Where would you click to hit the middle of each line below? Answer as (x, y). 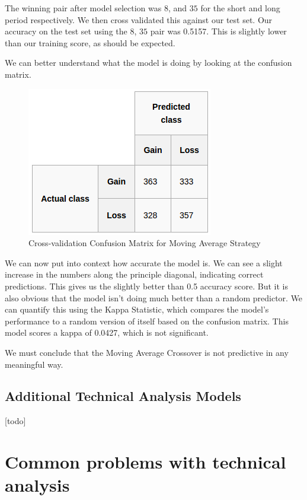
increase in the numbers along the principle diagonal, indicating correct (134, 274)
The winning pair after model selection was (83, 8)
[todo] (15, 421)
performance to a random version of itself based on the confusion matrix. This (147, 321)
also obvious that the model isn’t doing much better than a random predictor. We (154, 297)
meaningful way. (34, 364)
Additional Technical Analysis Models (123, 396)
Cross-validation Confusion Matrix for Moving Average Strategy (145, 243)
